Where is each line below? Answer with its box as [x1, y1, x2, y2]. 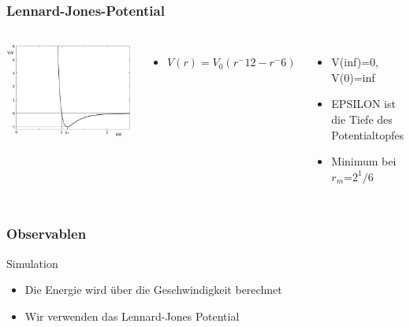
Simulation [6, 255, 58, 271]
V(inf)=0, [331, 54, 378, 70]
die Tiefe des [331, 111, 393, 127]
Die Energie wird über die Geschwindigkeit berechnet [24, 281, 282, 298]
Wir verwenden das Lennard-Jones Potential [24, 307, 240, 324]
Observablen [6, 224, 87, 243]
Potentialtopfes [331, 126, 404, 143]
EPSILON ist [331, 95, 396, 112]
